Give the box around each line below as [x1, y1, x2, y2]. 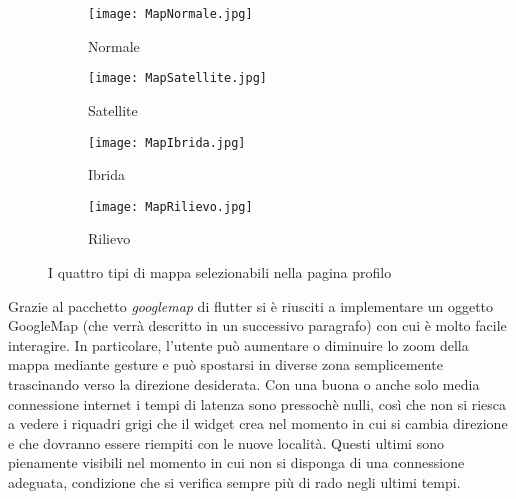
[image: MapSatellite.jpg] [88, 71, 267, 86]
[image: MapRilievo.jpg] [88, 199, 253, 214]
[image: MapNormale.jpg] [88, 7, 253, 21]
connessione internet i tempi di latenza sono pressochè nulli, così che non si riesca [8, 393, 507, 414]
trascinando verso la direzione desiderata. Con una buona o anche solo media [8, 373, 480, 394]
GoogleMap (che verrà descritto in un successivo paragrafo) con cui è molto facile [8, 315, 507, 336]
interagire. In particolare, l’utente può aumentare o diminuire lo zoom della [8, 334, 469, 355]
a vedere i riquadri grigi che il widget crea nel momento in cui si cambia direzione [8, 413, 508, 434]
